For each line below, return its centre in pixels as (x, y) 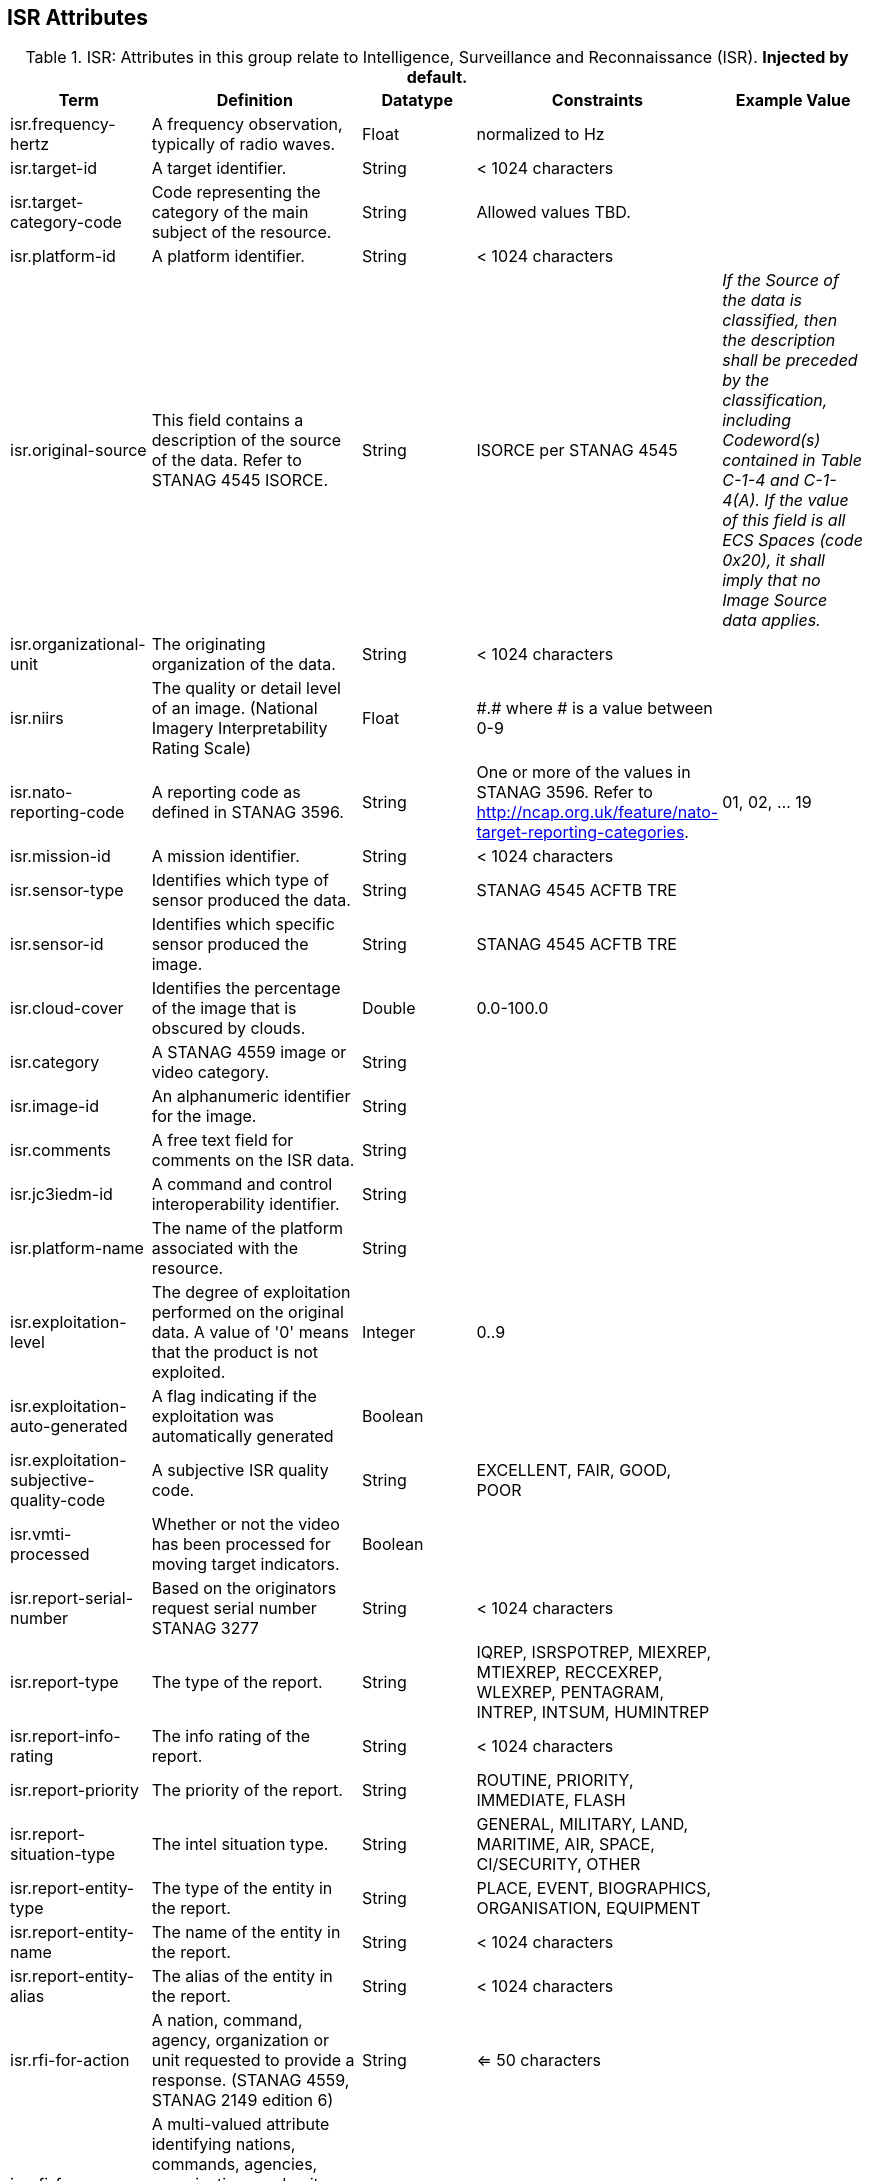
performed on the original (247, 1312)
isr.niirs (37, 718)
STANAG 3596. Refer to (564, 792)
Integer (388, 1332)
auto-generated (69, 1426)
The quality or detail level (246, 688)
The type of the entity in (242, 1888)
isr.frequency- (63, 124)
